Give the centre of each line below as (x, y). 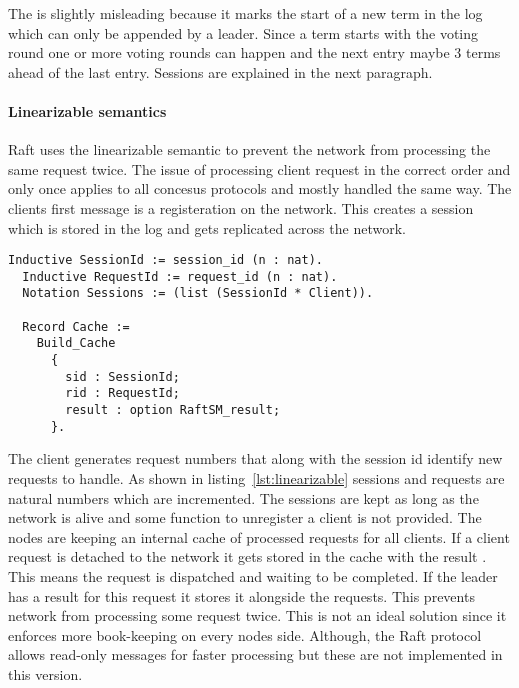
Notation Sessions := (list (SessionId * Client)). (198, 293)
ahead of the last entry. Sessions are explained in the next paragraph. (220, 71)
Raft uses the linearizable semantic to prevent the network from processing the (249, 149)
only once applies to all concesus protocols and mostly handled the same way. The (260, 188)
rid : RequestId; (122, 393)
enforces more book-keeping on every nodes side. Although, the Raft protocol (245, 634)
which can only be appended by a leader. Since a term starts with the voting (243, 32)
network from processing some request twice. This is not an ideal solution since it (257, 615)
